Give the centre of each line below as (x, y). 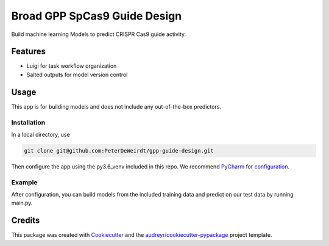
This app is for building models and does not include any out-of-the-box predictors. (116, 106)
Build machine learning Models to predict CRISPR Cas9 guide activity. (99, 34)
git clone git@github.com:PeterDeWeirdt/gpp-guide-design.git (119, 150)
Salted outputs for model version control (77, 74)
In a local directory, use (41, 134)
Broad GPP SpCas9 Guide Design (97, 16)
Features (28, 52)
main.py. (22, 203)
